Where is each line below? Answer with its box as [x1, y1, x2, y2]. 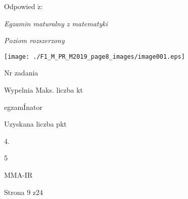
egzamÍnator [4, 101, 42, 112]
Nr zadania [4, 67, 38, 78]
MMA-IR [4, 170, 33, 180]
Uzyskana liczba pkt [4, 118, 67, 129]
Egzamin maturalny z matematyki [4, 18, 108, 28]
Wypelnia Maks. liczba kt [4, 85, 83, 95]
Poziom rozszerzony [4, 35, 65, 46]
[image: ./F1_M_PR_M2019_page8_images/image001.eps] [4, 53, 185, 60]
